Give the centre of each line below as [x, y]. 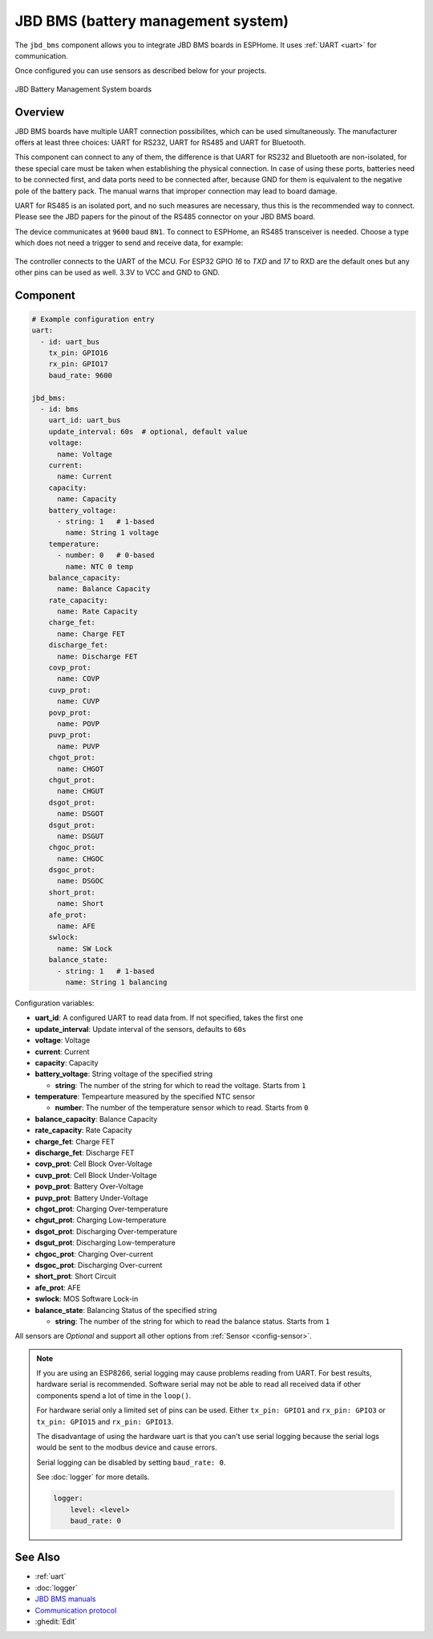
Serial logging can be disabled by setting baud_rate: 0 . [131, 1462]
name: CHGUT [81, 791]
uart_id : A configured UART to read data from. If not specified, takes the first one [169, 1018]
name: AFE [77, 926]
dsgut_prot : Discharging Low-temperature [105, 1243]
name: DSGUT [81, 836]
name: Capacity [87, 499]
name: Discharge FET [97, 656]
